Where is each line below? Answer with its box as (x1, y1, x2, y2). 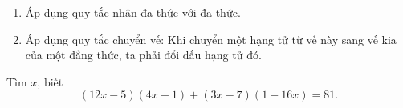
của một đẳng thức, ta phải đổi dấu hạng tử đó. (25, 46, 262, 63)
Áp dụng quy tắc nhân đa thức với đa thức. (25, 4, 241, 20)
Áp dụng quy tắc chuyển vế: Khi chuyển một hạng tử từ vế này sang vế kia (25, 30, 397, 47)
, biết (37, 73, 63, 90)
